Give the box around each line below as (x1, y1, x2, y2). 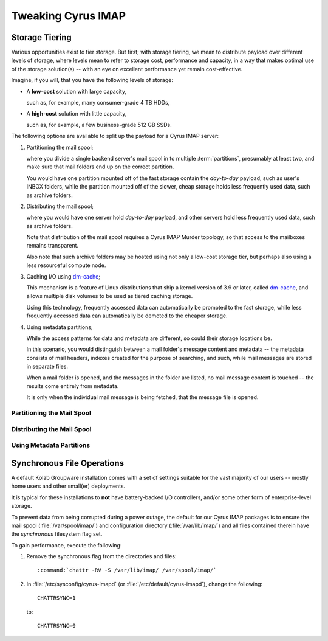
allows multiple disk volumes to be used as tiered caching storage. (26, 293, 193, 300)
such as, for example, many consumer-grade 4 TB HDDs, (26, 99, 170, 106)
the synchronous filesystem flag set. (11, 530, 103, 538)
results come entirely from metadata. (26, 382, 119, 389)
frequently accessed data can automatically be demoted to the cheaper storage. (26, 312, 228, 319)
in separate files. (26, 362, 68, 370)
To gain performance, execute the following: (11, 541, 122, 549)
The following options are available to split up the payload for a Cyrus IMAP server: (11, 133, 219, 140)
